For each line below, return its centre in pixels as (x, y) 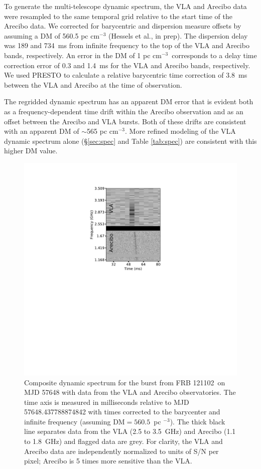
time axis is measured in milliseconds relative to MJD (107, 402)
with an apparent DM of (42, 131)
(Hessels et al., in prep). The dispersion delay (178, 35)
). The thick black (198, 421)
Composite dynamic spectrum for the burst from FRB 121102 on (125, 382)
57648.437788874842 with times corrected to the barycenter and (122, 412)
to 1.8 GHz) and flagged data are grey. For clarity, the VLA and (123, 441)
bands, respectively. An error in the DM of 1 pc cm (83, 55)
